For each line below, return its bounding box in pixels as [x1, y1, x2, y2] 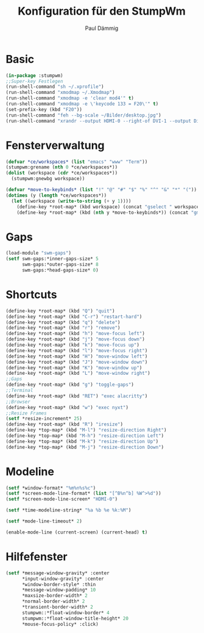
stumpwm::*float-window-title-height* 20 [21, 615, 129, 621]
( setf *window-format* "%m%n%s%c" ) [5, 485, 96, 491]
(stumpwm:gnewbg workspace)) [11, 176, 85, 182]
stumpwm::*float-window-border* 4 [21, 609, 110, 616]
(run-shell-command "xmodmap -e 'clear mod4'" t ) [5, 95, 135, 101]
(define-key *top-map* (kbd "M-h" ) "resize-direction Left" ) [5, 433, 164, 439]
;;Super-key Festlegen [5, 78, 63, 84]
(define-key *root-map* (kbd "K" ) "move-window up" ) [5, 364, 142, 371]
